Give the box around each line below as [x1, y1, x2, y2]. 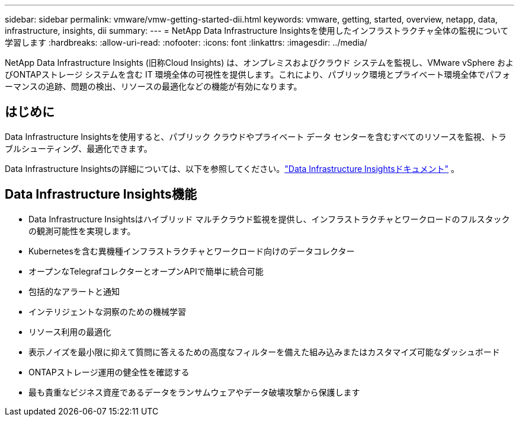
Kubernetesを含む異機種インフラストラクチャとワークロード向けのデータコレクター [28, 245, 355, 256]
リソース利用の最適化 [28, 326, 111, 337]
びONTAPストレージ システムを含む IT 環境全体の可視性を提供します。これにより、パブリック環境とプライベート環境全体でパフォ [5, 69, 511, 79]
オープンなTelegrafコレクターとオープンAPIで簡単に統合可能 [28, 266, 264, 276]
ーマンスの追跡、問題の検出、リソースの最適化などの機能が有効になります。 [5, 81, 302, 91]
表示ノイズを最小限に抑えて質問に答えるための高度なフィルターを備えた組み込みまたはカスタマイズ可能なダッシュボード [28, 346, 500, 357]
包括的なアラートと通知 [28, 286, 120, 296]
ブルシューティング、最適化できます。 [5, 143, 152, 154]
